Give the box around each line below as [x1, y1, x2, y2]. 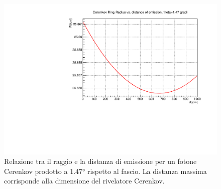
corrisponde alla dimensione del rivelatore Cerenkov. [4, 175, 165, 186]
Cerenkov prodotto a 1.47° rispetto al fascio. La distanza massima [4, 165, 207, 176]
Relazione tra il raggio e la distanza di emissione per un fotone [4, 156, 197, 166]
